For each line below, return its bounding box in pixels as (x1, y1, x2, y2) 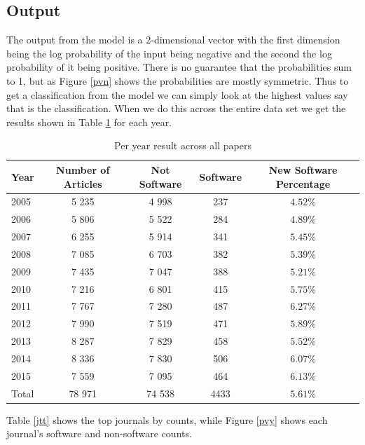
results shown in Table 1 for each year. (6, 114, 172, 129)
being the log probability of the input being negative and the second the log (6, 46, 332, 60)
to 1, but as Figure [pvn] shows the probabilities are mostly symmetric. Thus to (6, 73, 349, 88)
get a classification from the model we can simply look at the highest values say (6, 87, 348, 102)
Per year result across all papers (114, 138, 252, 153)
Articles (63, 176, 102, 191)
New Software (268, 162, 338, 177)
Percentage (275, 176, 331, 191)
